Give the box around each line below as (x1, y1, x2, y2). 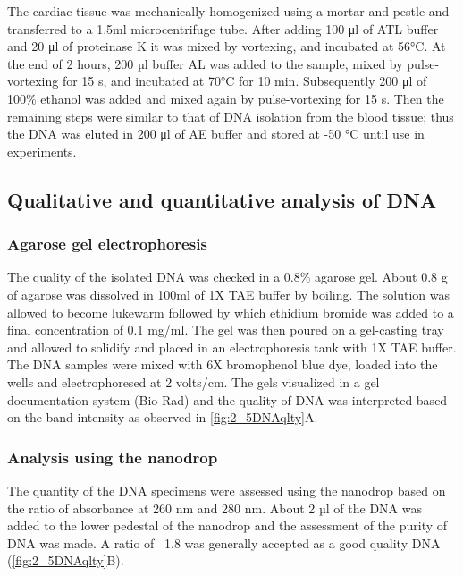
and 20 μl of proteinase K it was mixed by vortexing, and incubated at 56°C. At (7, 37, 446, 55)
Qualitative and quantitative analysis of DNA (7, 185, 437, 213)
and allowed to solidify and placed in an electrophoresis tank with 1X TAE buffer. (7, 337, 457, 356)
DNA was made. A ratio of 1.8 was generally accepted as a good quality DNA (7, 533, 441, 552)
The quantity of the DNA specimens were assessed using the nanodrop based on (7, 480, 446, 499)
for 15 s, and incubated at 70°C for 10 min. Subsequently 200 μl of (62, 72, 427, 90)
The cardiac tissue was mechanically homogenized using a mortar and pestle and (7, 2, 450, 20)
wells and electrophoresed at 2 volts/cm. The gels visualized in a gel (7, 372, 380, 391)
